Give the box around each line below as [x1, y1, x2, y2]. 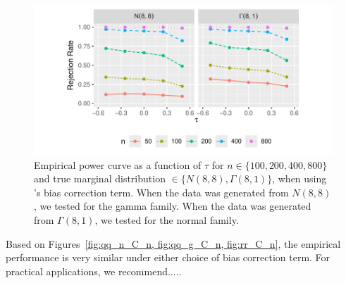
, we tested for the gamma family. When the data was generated [34, 199, 311, 213]
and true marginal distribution [34, 171, 166, 186]
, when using [272, 171, 327, 186]
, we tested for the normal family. [94, 212, 239, 227]
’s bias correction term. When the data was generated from [34, 184, 289, 199]
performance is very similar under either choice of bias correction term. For [6, 250, 330, 265]
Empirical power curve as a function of [34, 157, 202, 172]
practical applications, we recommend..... [6, 263, 182, 278]
